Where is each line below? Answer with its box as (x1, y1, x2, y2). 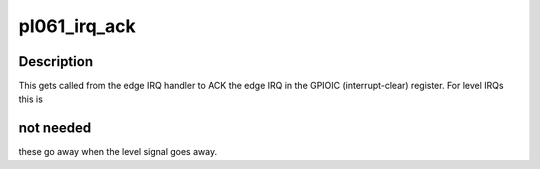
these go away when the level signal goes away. (18, 146, 218, 158)
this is (18, 93, 44, 105)
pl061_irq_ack (18, 15, 136, 37)
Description (18, 53, 94, 70)
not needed (18, 120, 92, 137)
